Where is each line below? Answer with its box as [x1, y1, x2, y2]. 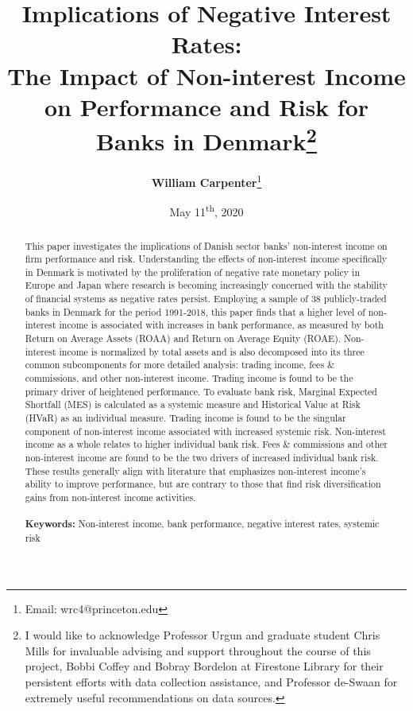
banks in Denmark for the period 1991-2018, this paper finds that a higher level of [25, 305, 365, 318]
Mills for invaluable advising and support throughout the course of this [25, 642, 371, 659]
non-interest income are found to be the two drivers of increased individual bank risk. [25, 451, 379, 464]
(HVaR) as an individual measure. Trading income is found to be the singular [25, 411, 346, 425]
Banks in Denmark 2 [96, 121, 317, 157]
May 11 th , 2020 [169, 201, 244, 220]
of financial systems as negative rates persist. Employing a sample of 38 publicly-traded [25, 292, 387, 305]
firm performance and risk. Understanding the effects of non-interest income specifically [25, 252, 388, 266]
